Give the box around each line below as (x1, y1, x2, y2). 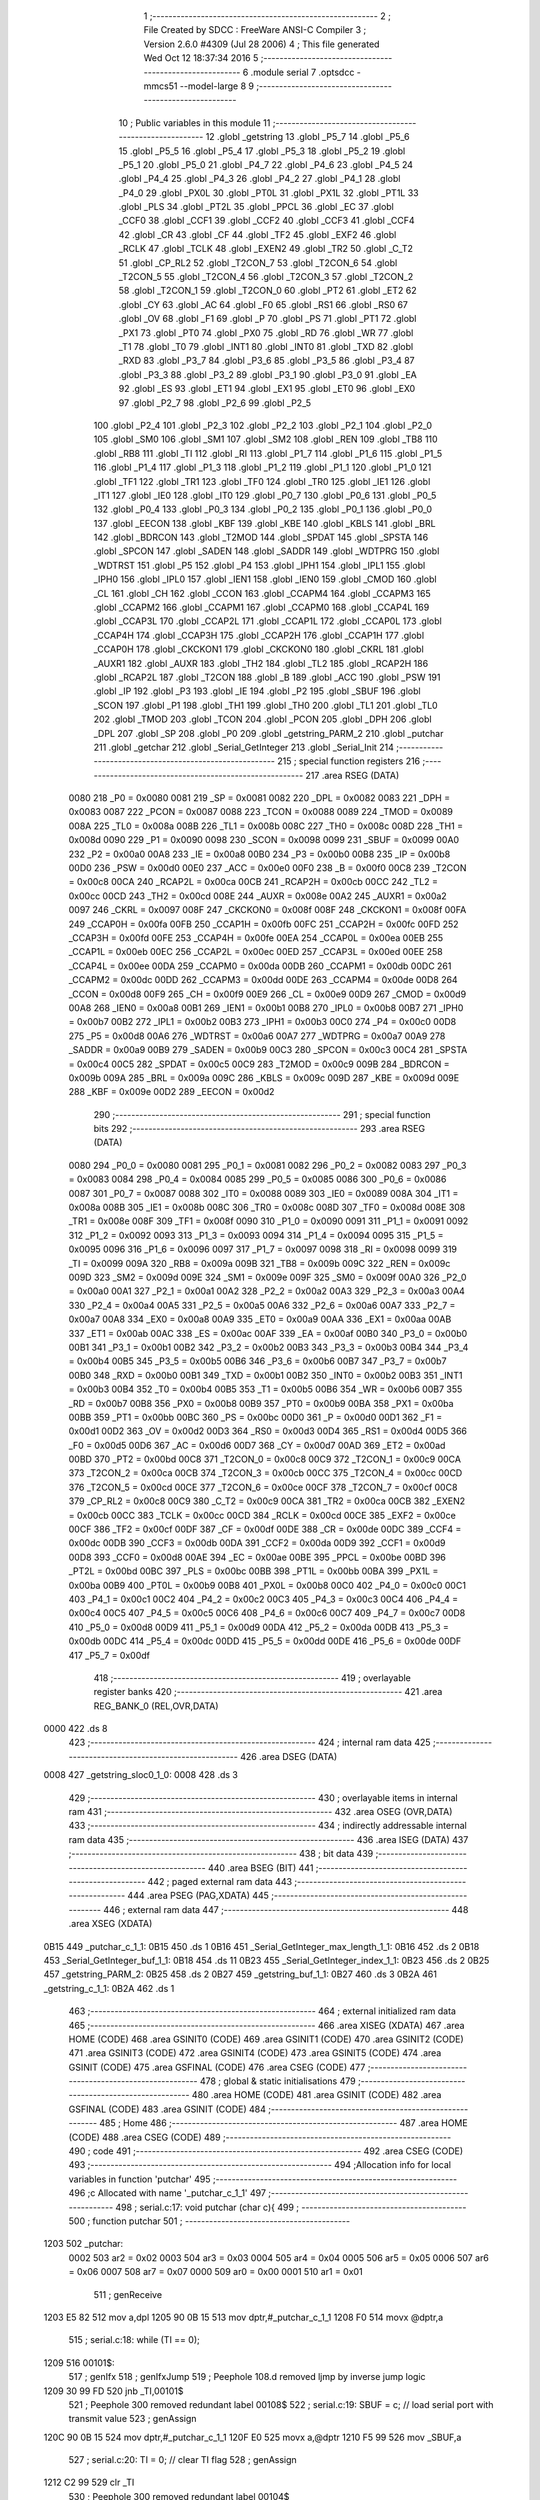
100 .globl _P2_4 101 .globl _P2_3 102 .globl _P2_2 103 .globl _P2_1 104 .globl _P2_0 (93, 419, 433, 431)
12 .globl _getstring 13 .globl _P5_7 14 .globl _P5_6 (205, 131, 410, 143)
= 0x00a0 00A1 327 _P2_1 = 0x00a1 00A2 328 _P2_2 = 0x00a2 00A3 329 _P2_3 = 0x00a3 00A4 (68, 1285, 465, 1297)
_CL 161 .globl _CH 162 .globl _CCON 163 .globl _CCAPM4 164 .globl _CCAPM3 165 (93, 587, 431, 599)
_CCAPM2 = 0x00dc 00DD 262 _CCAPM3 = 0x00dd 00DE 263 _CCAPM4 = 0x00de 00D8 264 (68, 974, 459, 986)
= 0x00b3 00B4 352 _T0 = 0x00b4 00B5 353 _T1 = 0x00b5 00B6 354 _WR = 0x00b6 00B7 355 (68, 1383, 463, 1395)
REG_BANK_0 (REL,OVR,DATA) (93, 1700, 219, 1712)
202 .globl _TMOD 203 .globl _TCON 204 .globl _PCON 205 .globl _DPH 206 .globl (93, 713, 432, 725)
